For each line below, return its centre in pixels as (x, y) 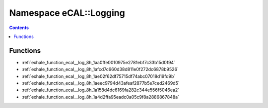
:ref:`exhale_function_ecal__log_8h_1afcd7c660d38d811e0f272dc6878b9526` (100, 70)
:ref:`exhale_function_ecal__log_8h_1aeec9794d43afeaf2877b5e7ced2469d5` (100, 83)
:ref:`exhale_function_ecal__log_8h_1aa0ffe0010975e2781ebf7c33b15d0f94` (99, 62)
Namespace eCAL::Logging (67, 13)
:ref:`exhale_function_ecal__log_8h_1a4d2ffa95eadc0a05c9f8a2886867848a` (100, 97)
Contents (19, 28)
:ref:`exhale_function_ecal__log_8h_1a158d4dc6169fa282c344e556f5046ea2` (100, 90)
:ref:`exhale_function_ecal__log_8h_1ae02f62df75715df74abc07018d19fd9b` (99, 76)
